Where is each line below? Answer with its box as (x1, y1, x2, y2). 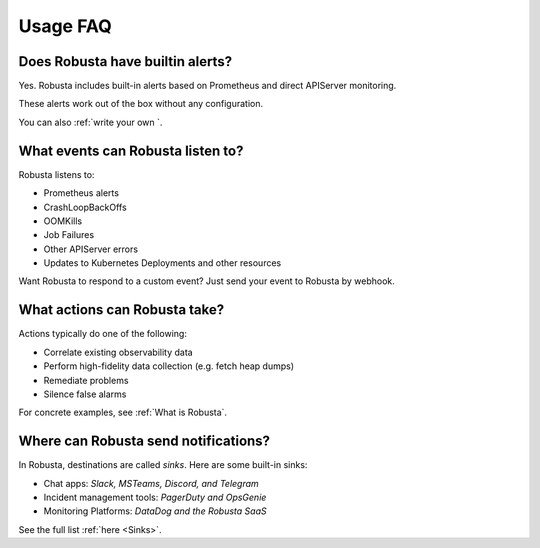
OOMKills (43, 215, 83, 227)
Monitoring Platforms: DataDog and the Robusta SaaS (43, 505, 267, 517)
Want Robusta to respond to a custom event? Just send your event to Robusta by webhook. (18, 275, 395, 287)
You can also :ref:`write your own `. (18, 116, 163, 128)
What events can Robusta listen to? (18, 142, 244, 159)
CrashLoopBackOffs (43, 201, 127, 213)
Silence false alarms (43, 388, 127, 400)
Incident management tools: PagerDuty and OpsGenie (43, 491, 267, 504)
